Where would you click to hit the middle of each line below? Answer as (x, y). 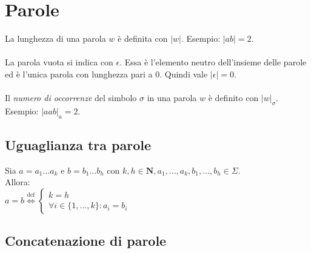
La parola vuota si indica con (59, 62)
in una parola (172, 98)
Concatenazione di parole (86, 241)
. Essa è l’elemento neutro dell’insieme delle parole (213, 62)
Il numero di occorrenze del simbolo (71, 98)
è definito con (233, 98)
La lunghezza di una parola (55, 38)
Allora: (18, 182)
